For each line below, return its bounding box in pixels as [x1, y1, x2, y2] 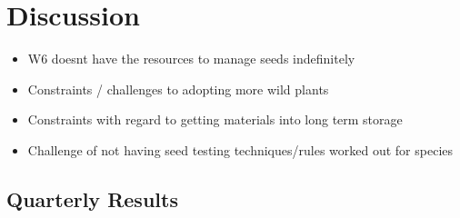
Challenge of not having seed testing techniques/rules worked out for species [27, 140, 454, 159]
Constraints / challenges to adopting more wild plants [27, 79, 329, 98]
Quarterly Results [6, 184, 178, 213]
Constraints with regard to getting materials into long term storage [27, 110, 403, 129]
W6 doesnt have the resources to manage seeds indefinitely [27, 49, 355, 68]
